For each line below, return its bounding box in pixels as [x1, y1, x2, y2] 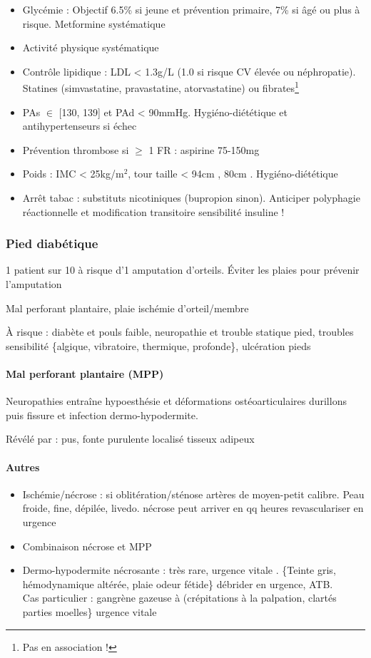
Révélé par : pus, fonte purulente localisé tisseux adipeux [6, 431, 255, 446]
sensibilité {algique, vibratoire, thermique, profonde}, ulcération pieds [6, 338, 311, 353]
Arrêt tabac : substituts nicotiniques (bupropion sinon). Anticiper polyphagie [22, 190, 360, 205]
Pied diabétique [6, 235, 98, 252]
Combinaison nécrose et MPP [22, 538, 152, 553]
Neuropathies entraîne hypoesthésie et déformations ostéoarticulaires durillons [6, 394, 347, 408]
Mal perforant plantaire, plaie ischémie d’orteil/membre [6, 300, 249, 315]
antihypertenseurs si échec [22, 118, 137, 133]
